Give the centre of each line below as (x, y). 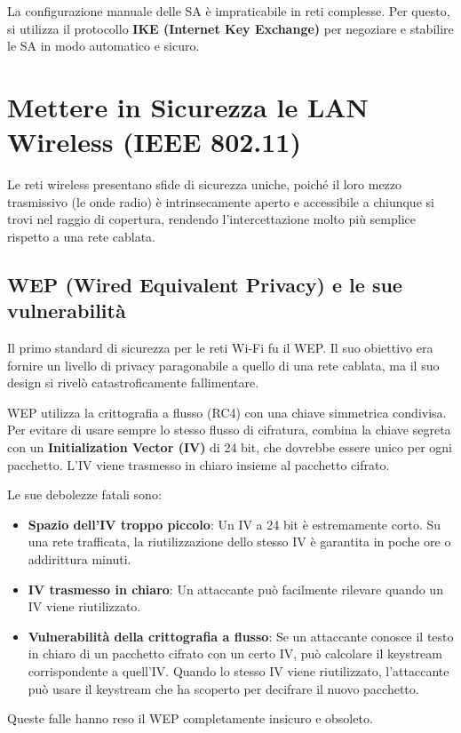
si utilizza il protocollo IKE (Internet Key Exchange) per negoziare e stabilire (230, 28)
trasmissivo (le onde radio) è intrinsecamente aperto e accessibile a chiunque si (221, 201)
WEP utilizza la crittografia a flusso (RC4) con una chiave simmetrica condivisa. (227, 412)
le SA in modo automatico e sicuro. (103, 46)
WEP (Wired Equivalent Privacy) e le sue (205, 284)
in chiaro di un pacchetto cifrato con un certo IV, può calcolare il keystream (235, 653)
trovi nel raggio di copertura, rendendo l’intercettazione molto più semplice (211, 219)
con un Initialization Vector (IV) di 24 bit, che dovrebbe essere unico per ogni (230, 447)
